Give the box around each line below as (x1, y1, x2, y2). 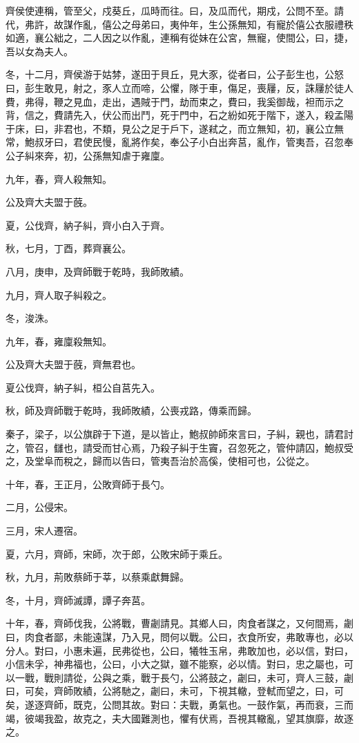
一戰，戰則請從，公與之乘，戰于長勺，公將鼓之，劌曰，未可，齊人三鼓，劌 (14, 670, 353, 684)
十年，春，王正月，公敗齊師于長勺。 (6, 476, 170, 491)
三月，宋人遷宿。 (6, 523, 83, 538)
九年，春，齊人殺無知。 (6, 171, 112, 186)
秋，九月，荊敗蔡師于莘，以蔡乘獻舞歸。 (6, 570, 189, 584)
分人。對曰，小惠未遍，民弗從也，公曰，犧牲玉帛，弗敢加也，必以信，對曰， (6, 643, 353, 657)
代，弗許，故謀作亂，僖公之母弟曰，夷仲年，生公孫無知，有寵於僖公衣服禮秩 (6, 17, 353, 31)
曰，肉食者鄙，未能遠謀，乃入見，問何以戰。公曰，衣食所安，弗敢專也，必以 (6, 630, 353, 644)
